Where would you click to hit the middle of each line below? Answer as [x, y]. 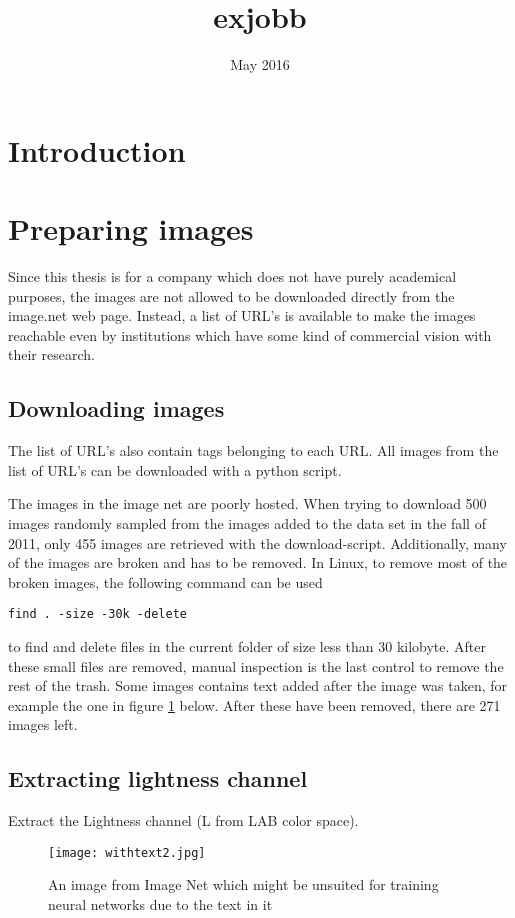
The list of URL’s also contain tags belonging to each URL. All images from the [253, 450]
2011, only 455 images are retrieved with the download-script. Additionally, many [257, 542]
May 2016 [260, 64]
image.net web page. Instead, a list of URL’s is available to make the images [242, 315]
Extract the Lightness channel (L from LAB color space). [183, 820]
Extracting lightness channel [158, 778]
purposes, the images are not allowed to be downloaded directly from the [231, 295]
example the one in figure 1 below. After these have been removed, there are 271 [254, 704]
